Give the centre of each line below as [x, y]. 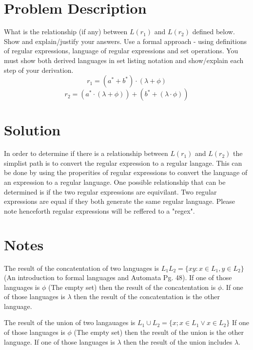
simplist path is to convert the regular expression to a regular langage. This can [123, 163]
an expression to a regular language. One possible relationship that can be [115, 182]
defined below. [214, 32]
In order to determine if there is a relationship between [86, 153]
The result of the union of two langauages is [70, 322]
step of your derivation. [39, 70]
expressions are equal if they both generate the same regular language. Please [120, 201]
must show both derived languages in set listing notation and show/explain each [124, 60]
